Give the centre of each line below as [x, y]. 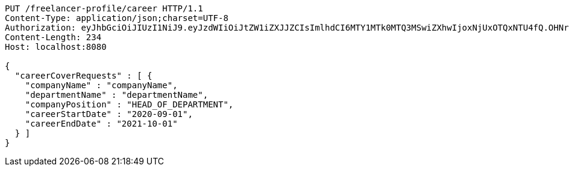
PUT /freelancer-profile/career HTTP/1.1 [104, 8]
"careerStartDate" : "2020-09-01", [109, 114]
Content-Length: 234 [53, 37]
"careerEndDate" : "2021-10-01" [101, 124]
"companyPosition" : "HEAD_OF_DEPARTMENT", [129, 104]
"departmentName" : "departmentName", [117, 95]
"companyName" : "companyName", [101, 85]
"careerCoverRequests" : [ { [83, 76]
